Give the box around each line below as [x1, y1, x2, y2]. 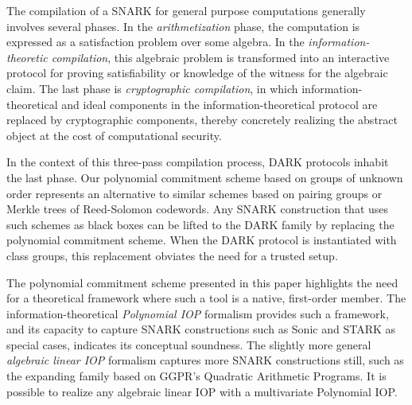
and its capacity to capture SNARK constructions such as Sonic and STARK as [6, 321, 396, 337]
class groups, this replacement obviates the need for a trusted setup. [6, 247, 338, 263]
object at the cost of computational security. [6, 127, 222, 143]
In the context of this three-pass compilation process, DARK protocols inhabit [6, 154, 389, 170]
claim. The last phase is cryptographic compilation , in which [6, 80, 298, 96]
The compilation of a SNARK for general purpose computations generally [6, 2, 366, 18]
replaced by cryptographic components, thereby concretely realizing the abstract [6, 111, 398, 128]
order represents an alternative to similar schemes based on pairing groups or [6, 185, 383, 201]
